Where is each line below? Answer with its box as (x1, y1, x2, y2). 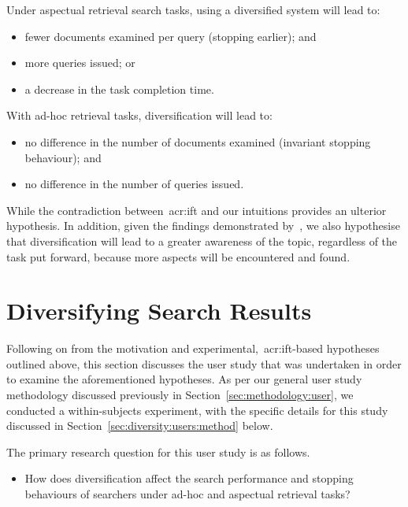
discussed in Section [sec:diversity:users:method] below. (6, 417, 273, 434)
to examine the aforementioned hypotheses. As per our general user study (6, 371, 362, 387)
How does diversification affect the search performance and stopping (24, 470, 354, 487)
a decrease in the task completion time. (24, 80, 214, 97)
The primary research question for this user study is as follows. (6, 443, 310, 460)
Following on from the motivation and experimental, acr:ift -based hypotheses (6, 340, 380, 357)
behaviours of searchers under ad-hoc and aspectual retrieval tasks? (24, 486, 351, 501)
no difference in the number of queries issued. (24, 176, 244, 192)
